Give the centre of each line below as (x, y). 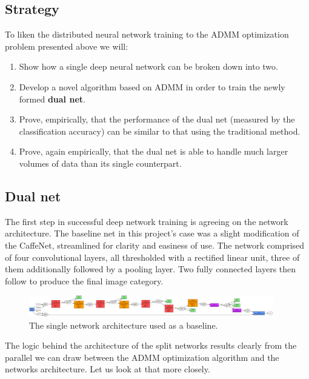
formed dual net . (52, 99)
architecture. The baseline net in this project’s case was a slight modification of (152, 233)
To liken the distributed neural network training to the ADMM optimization (147, 34)
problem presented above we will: (67, 46)
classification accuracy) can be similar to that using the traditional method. (160, 131)
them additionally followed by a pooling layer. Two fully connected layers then (151, 269)
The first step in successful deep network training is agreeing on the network (147, 221)
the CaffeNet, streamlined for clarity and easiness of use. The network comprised (155, 245)
